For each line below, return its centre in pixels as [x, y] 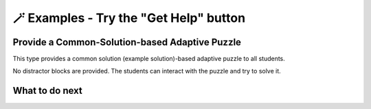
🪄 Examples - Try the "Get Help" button [129, 18]
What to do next [47, 91]
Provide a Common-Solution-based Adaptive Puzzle [127, 42]
